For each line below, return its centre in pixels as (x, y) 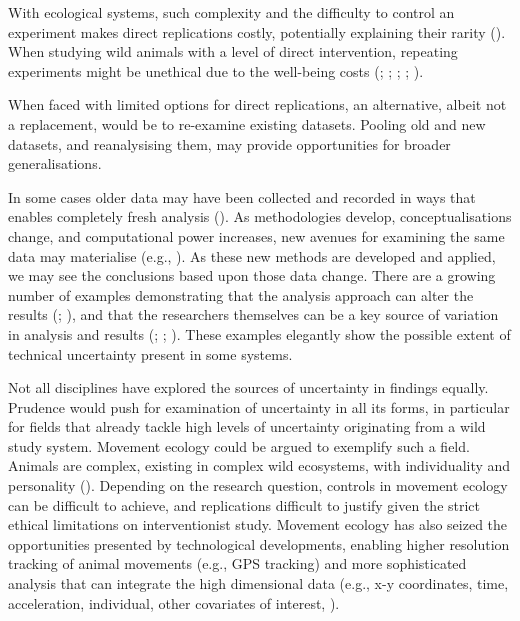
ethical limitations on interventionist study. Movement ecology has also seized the (258, 524)
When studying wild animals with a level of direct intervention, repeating (233, 51)
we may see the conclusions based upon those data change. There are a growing (252, 275)
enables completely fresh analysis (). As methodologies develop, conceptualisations (260, 216)
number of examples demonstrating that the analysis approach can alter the (241, 294)
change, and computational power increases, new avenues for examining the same (256, 235)
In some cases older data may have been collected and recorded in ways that (242, 196)
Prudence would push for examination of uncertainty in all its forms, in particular (259, 406)
